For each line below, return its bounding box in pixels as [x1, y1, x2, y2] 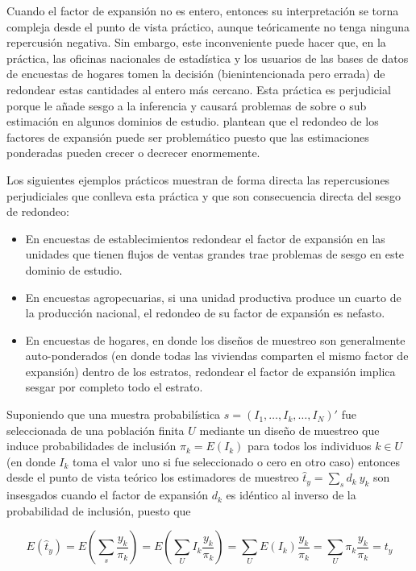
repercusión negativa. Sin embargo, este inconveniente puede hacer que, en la [6, 34, 386, 51]
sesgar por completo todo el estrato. [25, 379, 203, 395]
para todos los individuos [247, 437, 372, 454]
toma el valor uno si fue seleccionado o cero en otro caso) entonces [73, 453, 401, 470]
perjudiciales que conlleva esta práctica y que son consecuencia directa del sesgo [6, 187, 401, 204]
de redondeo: [6, 203, 69, 220]
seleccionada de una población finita [6, 421, 185, 438]
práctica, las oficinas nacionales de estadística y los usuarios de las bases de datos [6, 49, 409, 66]
